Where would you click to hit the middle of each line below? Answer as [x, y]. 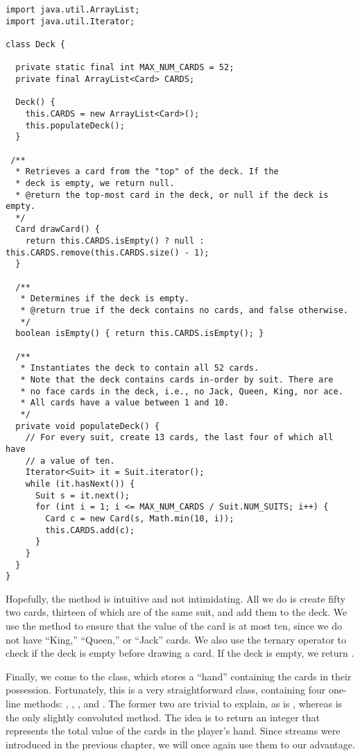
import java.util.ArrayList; [73, 10]
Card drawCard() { [58, 229]
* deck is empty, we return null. [95, 183]
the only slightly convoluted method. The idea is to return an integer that [163, 717]
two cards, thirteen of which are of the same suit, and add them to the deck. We [177, 612]
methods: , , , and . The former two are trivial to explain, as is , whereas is [183, 703]
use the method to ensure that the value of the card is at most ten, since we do [174, 625]
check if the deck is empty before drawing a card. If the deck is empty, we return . [180, 653]
